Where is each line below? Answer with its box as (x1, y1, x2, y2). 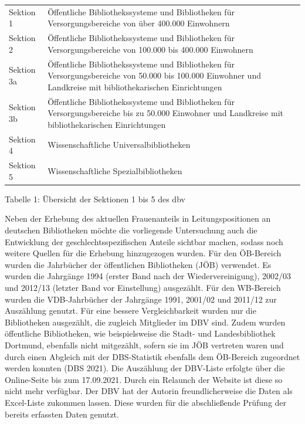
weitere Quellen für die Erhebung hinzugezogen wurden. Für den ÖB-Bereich (5, 247, 282, 259)
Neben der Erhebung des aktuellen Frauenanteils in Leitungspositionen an (5, 212, 271, 225)
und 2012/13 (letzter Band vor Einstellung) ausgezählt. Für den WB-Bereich (5, 281, 281, 293)
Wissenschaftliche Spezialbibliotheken (48, 164, 182, 177)
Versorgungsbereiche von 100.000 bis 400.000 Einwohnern (48, 43, 253, 55)
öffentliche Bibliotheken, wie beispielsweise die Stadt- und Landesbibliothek (5, 327, 276, 340)
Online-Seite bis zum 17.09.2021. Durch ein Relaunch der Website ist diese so (5, 373, 283, 385)
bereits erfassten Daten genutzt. (5, 408, 119, 420)
